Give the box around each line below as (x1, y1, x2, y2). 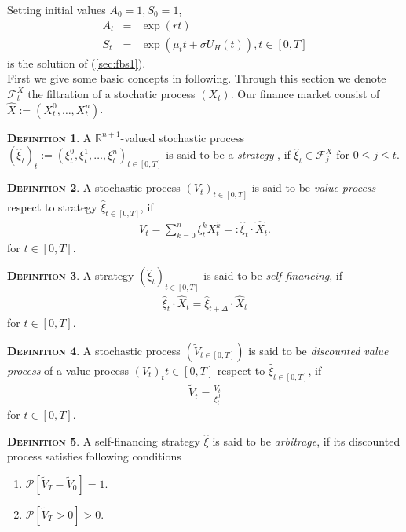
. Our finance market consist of (230, 85, 380, 101)
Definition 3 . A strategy (7, 267, 134, 284)
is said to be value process (251, 179, 376, 196)
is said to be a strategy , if (166, 146, 291, 163)
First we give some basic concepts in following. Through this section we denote (7, 70, 386, 86)
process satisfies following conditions (7, 448, 181, 464)
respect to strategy (7, 198, 97, 215)
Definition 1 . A (7, 129, 92, 145)
